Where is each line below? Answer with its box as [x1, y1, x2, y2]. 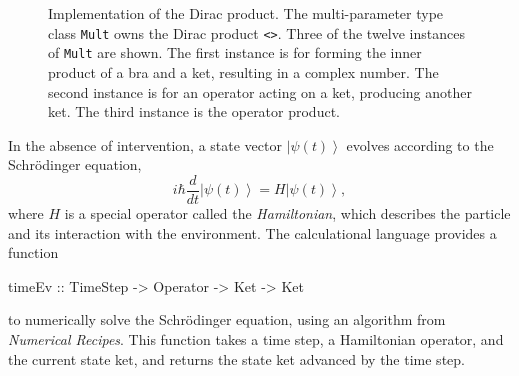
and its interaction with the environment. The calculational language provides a [8, 222, 497, 243]
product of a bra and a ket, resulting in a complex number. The [48, 61, 439, 82]
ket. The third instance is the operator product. [48, 101, 340, 122]
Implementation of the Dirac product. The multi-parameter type [48, 3, 444, 23]
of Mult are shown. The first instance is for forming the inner [48, 42, 422, 63]
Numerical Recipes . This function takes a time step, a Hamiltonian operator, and [8, 328, 504, 349]
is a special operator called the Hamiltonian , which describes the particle [64, 202, 511, 223]
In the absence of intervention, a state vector [8, 134, 282, 155]
